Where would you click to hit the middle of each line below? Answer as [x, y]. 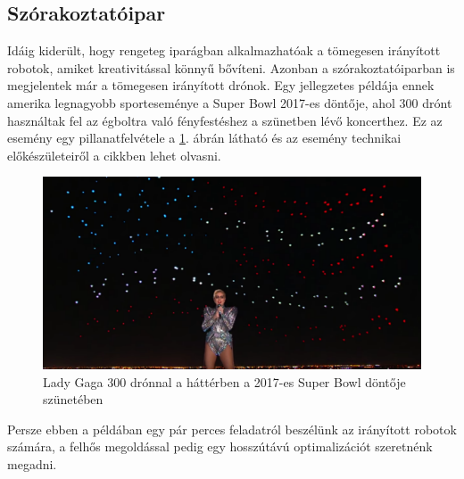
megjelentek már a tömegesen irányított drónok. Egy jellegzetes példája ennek [221, 85]
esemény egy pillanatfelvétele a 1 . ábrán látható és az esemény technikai [204, 138]
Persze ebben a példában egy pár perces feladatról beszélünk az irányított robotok [232, 429]
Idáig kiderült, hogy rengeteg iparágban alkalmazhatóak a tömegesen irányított [224, 50]
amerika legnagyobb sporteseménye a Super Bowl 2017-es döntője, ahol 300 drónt [230, 102]
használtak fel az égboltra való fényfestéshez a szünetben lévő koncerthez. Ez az [225, 120]
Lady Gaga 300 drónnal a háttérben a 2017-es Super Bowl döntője [224, 381]
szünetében [73, 399]
